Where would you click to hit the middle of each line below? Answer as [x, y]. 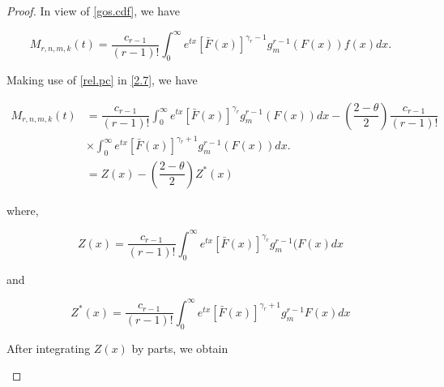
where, [23, 210]
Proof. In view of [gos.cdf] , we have [93, 11]
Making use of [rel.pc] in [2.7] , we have [102, 79]
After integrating [49, 348]
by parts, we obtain [180, 348]
